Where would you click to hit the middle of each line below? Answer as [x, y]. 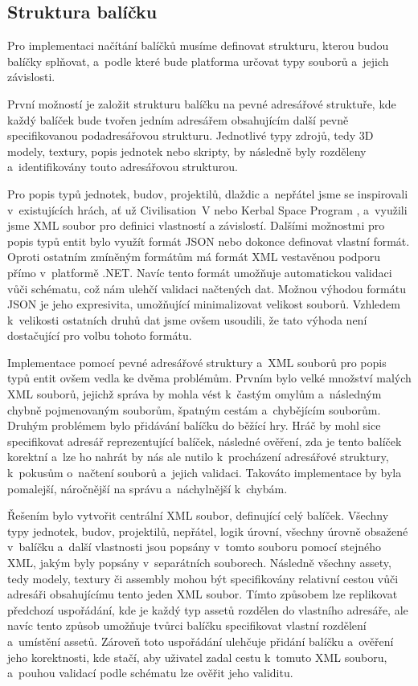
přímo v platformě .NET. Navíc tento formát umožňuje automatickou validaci [200, 272]
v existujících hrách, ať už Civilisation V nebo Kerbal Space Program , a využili [207, 209]
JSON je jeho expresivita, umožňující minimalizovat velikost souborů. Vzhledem [204, 304]
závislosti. [31, 77]
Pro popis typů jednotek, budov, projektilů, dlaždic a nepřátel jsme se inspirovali [208, 193]
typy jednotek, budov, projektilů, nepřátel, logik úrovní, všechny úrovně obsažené [208, 531]
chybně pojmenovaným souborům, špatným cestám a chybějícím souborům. [194, 409]
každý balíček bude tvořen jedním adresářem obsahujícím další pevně [178, 119]
